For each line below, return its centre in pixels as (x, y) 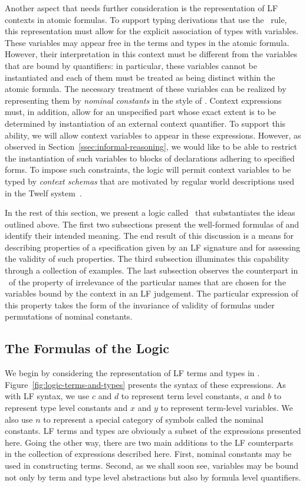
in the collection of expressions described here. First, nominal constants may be (148, 454)
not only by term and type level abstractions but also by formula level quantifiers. (153, 477)
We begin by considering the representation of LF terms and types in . (132, 373)
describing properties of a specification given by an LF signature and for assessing (152, 247)
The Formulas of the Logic (87, 348)
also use (19, 419)
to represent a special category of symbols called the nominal (153, 419)
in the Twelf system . (43, 193)
